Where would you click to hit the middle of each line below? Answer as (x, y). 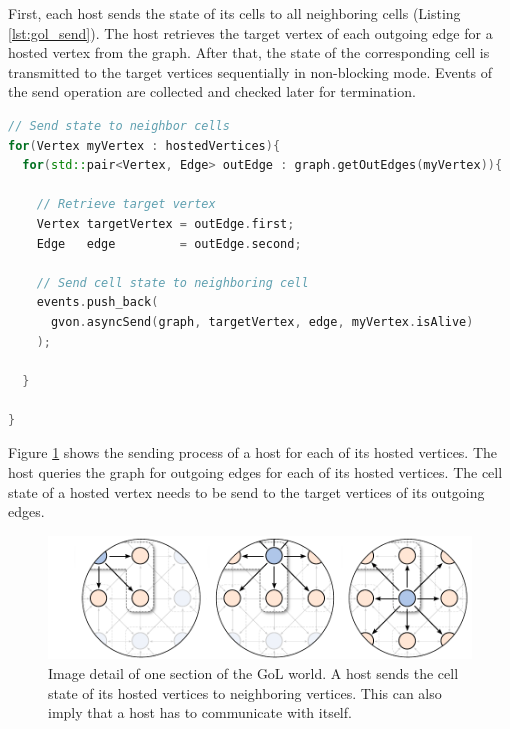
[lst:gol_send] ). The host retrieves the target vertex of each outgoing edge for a (250, 32)
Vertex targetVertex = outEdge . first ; (165, 223)
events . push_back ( (97, 302)
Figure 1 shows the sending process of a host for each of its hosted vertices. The (253, 452)
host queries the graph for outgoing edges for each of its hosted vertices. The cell (255, 472)
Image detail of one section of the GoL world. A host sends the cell (253, 672)
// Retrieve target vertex (126, 204)
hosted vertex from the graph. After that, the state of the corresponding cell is (249, 52)
